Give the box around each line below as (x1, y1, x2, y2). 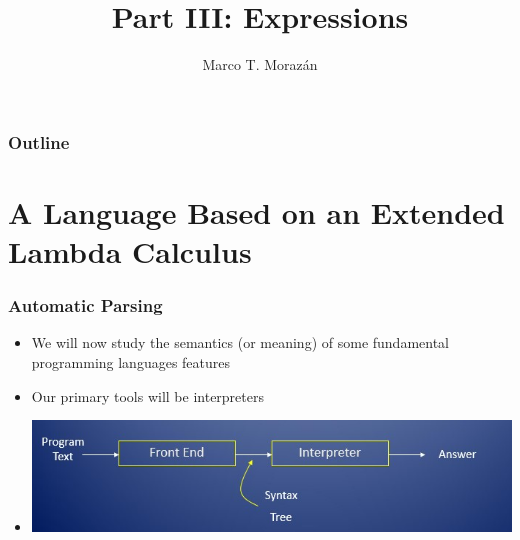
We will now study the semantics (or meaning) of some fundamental (31, 332, 450, 353)
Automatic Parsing (8, 293, 163, 318)
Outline (8, 129, 70, 154)
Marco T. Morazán (202, 54, 318, 75)
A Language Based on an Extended (8, 191, 505, 232)
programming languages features (31, 352, 231, 373)
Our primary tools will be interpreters (31, 385, 264, 406)
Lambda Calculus (8, 231, 252, 272)
